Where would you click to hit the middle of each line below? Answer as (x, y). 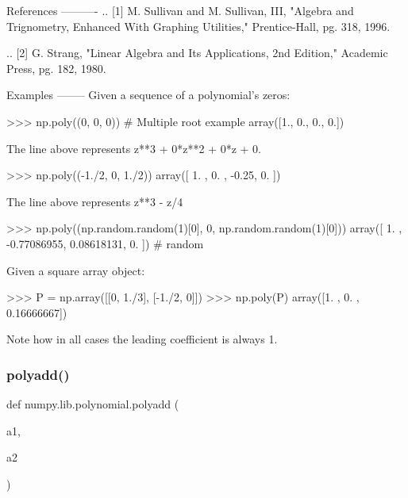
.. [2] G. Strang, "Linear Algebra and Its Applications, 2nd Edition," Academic (197, 53)
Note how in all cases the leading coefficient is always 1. (142, 339)
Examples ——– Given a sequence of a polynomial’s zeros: (148, 95)
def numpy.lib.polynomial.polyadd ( (93, 404)
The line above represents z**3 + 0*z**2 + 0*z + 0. (134, 148)
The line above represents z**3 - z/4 (95, 201)
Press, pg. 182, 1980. (56, 68)
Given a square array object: (76, 270)
